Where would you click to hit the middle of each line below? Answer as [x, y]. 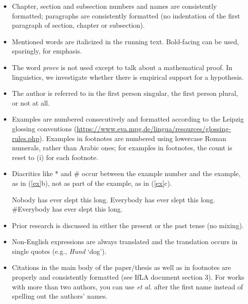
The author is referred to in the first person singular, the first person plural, [125, 93]
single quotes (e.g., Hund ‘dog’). [59, 251]
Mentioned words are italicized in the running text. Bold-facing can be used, [125, 41]
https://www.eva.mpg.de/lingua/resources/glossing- [154, 128]
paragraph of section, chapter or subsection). [78, 25]
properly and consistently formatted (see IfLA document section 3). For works [128, 277]
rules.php [25, 138]
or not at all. [31, 102]
